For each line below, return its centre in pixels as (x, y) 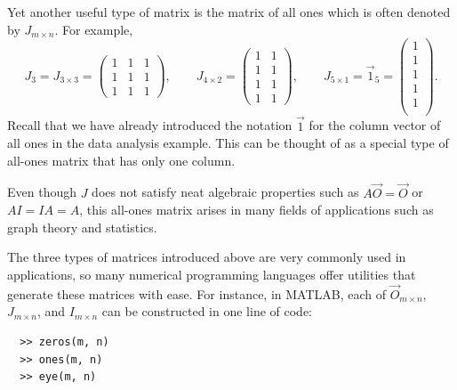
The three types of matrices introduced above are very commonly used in (207, 257)
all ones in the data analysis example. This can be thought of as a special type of (228, 143)
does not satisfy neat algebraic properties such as (225, 192)
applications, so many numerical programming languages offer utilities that (212, 275)
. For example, (94, 29)
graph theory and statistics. (82, 227)
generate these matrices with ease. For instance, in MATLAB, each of (197, 293)
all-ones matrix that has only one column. (121, 160)
